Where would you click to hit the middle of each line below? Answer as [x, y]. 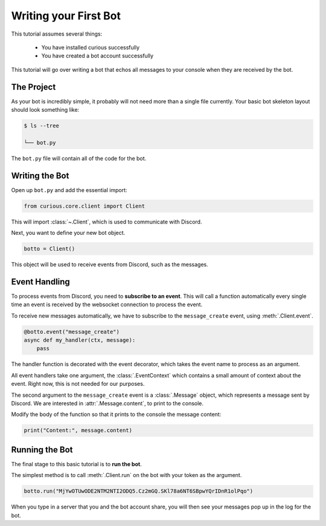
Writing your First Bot [66, 16]
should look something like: [45, 110]
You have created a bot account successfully [97, 56]
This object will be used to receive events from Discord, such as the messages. [110, 265]
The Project [34, 87]
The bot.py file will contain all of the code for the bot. [79, 158]
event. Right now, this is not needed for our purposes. [78, 384]
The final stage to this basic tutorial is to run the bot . [76, 464]
